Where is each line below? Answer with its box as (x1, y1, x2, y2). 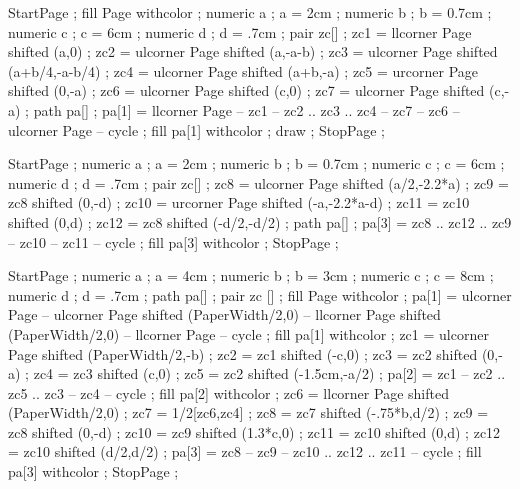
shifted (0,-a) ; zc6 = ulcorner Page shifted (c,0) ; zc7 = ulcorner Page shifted (8, 80, 485, 101)
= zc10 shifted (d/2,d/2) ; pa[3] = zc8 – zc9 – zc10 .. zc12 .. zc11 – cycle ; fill (8, 441, 482, 462)
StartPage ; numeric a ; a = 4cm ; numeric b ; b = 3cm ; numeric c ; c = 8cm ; (8, 265, 494, 286)
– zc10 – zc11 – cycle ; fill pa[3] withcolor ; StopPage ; (8, 231, 339, 252)
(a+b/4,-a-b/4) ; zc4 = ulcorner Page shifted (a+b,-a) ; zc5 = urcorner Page (8, 60, 479, 81)
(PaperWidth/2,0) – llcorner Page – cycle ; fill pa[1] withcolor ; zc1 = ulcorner (8, 323, 489, 344)
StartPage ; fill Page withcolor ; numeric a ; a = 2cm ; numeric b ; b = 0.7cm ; (8, 2, 492, 22)
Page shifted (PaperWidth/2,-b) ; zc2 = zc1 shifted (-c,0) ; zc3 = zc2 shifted (8, 343, 478, 364)
